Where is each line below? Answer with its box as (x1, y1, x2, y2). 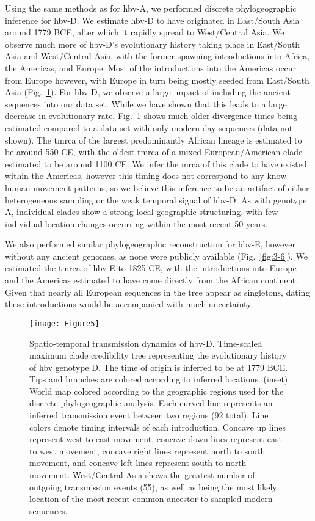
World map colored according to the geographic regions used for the (29, 384, 284, 397)
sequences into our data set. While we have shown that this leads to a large (5, 97, 287, 110)
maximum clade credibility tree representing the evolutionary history (29, 349, 287, 362)
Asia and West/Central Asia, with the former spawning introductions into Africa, (5, 49, 310, 62)
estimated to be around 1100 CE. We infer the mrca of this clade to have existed (5, 157, 307, 170)
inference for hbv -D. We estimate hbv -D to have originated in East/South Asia (5, 13, 300, 26)
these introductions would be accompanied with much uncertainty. (5, 297, 253, 310)
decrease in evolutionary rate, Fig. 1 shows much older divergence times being (5, 109, 298, 122)
